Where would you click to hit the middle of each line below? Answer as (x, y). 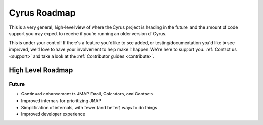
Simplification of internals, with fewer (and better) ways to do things (89, 108)
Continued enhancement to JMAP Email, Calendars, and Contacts (87, 94)
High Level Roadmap (41, 70)
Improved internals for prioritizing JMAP (61, 101)
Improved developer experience (53, 114)
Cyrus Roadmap (42, 13)
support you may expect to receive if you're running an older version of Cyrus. (88, 33)
